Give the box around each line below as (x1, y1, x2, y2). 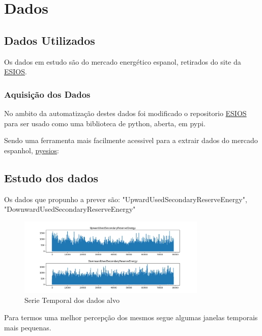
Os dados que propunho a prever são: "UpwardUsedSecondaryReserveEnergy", (4, 193, 247, 204)
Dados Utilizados (4, 32, 95, 48)
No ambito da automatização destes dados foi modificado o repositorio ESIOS (4, 107, 247, 118)
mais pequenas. (4, 322, 51, 332)
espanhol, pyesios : (4, 145, 59, 155)
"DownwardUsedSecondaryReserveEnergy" (4, 204, 136, 214)
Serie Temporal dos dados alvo (24, 295, 120, 305)
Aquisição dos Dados (4, 88, 91, 100)
